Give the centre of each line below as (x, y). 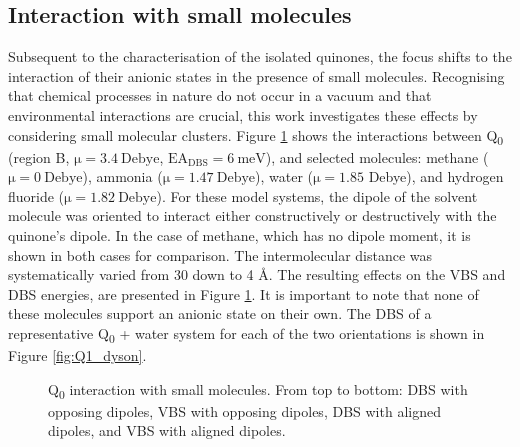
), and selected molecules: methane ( (377, 156)
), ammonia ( (122, 176)
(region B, (39, 156)
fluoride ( (36, 195)
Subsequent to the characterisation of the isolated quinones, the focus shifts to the (260, 56)
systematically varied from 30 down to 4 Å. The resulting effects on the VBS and (257, 274)
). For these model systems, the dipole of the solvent (317, 195)
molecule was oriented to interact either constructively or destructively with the (252, 215)
